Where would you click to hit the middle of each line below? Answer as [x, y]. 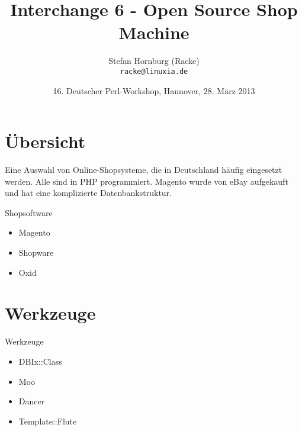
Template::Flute [48, 421]
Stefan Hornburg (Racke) [154, 61]
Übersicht [45, 141]
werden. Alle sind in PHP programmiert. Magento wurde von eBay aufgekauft [147, 181]
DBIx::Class [40, 361]
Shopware [36, 253]
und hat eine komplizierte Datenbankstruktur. [88, 193]
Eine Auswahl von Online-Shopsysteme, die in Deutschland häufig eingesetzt [144, 170]
